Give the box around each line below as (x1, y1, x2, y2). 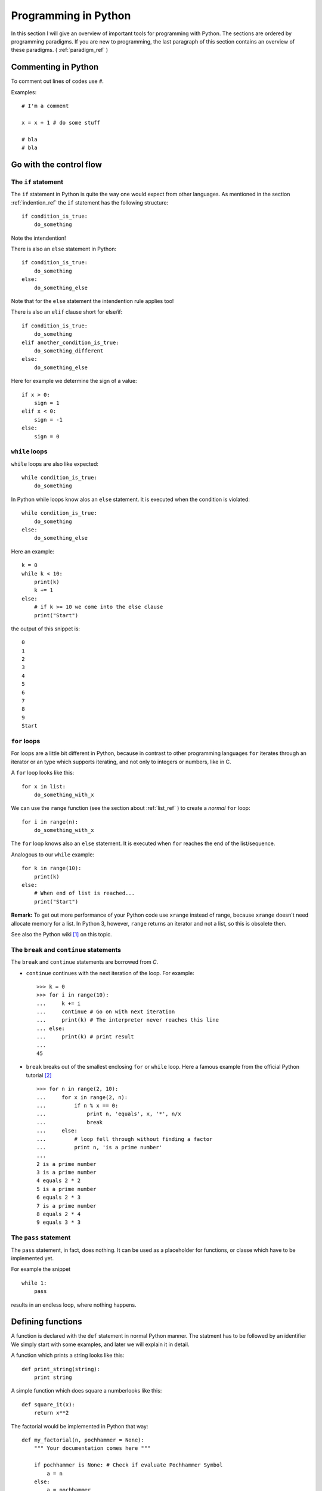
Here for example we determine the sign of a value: (11, 378, 137, 385)
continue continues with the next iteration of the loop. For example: (26, 969, 195, 976)
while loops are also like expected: (11, 460, 98, 468)
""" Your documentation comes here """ (33, 1445, 151, 1452)
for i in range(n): (21, 818, 79, 825)
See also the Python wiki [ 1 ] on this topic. (11, 930, 113, 938)
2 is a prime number (36, 1161, 97, 1167)
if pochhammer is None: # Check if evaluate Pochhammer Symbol (33, 1462, 223, 1468)
